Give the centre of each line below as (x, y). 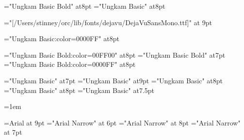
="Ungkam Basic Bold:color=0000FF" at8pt (70, 64)
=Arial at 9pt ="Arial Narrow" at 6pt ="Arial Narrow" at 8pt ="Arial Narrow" (122, 122)
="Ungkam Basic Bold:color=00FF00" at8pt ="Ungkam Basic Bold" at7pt (115, 54)
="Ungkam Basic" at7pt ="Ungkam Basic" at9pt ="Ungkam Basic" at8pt (114, 80)
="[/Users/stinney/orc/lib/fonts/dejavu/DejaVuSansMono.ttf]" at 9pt (108, 22)
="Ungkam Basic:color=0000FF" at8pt (62, 39)
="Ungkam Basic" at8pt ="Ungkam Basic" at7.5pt (79, 90)
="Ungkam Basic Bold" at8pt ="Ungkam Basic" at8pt (85, 6)
